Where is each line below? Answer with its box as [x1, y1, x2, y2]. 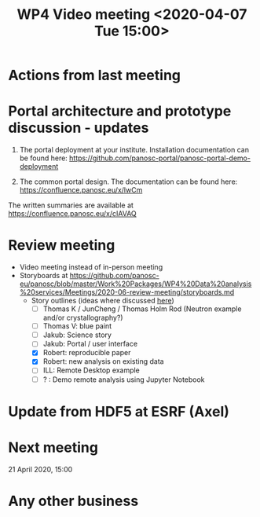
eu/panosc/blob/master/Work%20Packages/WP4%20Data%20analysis [19, 279, 252, 288]
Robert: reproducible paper [42, 348, 131, 357]
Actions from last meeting [8, 67, 181, 84]
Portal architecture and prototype [8, 102, 232, 120]
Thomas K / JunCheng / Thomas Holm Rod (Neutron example [42, 304, 242, 313]
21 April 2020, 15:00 [8, 464, 73, 474]
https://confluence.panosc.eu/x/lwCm [19, 185, 143, 195]
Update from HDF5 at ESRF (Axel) [8, 402, 230, 420]
